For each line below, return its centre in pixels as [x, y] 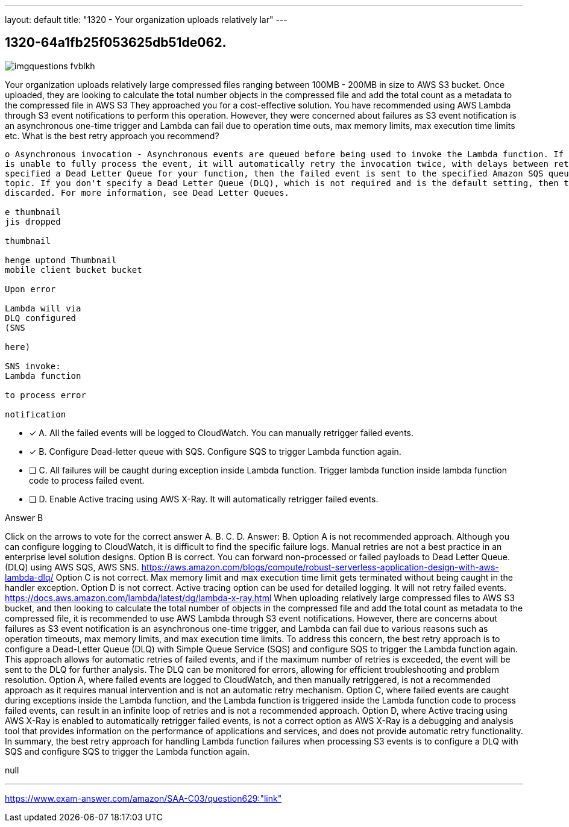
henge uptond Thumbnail [61, 260]
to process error [46, 395]
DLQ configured [41, 318]
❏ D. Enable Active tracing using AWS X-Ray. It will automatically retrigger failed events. [204, 499]
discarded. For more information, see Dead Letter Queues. [147, 192]
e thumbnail [33, 212]
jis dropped [33, 221]
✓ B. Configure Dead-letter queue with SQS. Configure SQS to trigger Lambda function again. [215, 451]
